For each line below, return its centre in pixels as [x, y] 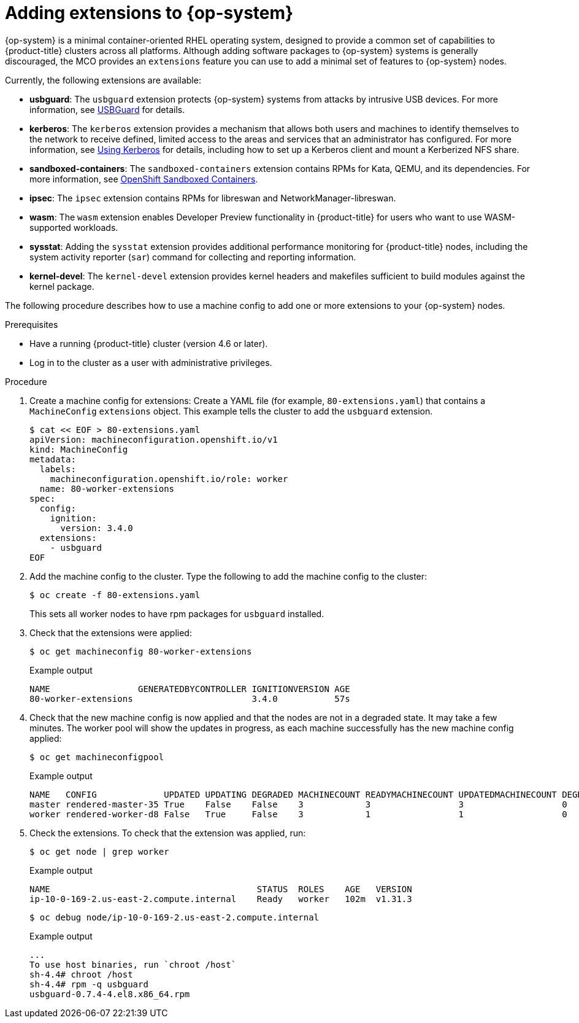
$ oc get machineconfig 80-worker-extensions [141, 651]
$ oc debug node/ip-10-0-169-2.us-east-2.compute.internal [174, 917]
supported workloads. [74, 227]
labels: [58, 469]
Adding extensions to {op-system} [149, 13]
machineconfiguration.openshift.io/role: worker [169, 479]
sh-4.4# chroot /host [81, 974]
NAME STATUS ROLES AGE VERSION [221, 889]
